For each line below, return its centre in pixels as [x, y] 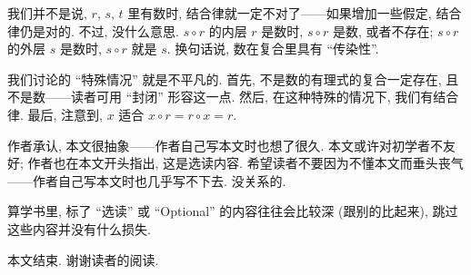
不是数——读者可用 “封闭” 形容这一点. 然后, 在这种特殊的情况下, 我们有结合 [233, 97]
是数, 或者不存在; [383, 30]
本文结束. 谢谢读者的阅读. [83, 259]
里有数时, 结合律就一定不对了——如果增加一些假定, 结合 [295, 13]
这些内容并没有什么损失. [79, 228]
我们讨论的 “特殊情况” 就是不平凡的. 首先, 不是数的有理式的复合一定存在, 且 [233, 79]
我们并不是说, [47, 13]
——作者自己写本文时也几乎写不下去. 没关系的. [147, 180]
